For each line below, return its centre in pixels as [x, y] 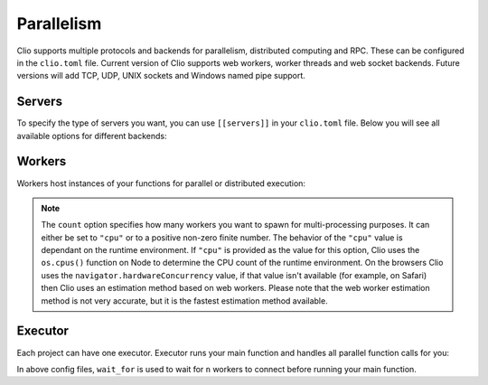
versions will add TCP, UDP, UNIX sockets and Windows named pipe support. [161, 76]
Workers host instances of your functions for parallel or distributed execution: [161, 183]
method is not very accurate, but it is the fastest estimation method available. [185, 300]
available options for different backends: [92, 136]
